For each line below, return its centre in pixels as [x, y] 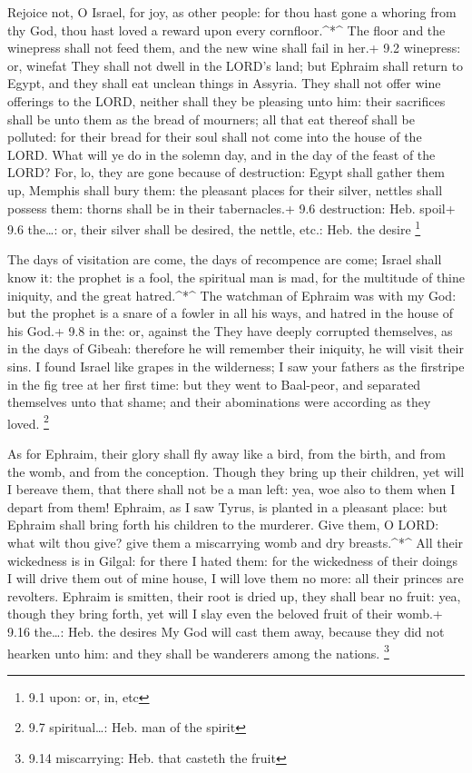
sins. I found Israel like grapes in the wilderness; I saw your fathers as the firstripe [236, 366]
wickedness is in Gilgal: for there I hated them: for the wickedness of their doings [233, 560]
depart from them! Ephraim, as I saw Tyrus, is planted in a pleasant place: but [227, 506]
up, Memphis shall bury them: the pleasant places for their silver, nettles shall [225, 189]
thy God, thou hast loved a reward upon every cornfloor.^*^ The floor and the [226, 30]
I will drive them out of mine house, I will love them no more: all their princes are [236, 578]
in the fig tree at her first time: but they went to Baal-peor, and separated [214, 384]
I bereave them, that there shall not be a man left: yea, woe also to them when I [231, 489]
